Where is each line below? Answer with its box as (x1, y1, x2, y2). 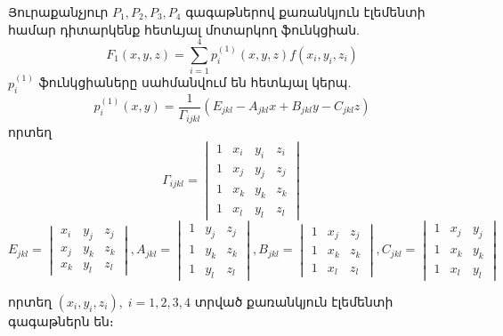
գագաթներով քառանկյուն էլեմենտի (185, 3, 426, 20)
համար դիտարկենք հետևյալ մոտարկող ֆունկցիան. (8, 20, 360, 38)
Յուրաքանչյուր (8, 3, 109, 20)
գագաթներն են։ (8, 311, 114, 330)
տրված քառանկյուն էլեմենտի (194, 292, 393, 310)
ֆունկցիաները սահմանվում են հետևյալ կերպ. (38, 73, 352, 92)
